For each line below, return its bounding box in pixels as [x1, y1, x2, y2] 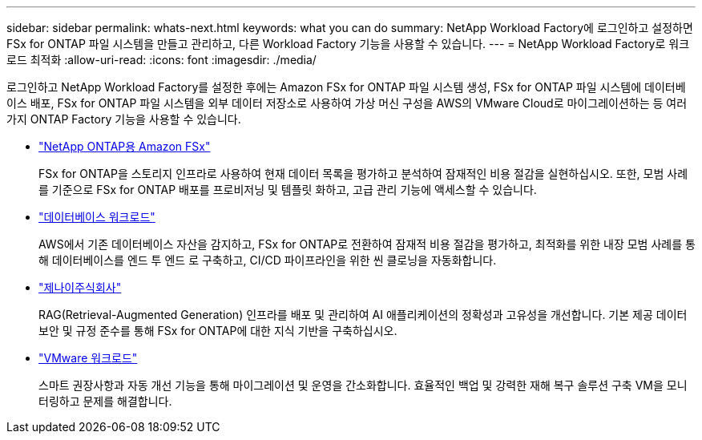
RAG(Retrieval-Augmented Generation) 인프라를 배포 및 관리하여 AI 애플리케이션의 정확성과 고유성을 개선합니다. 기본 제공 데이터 [38, 308, 688, 321]
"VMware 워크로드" [38, 351, 138, 365]
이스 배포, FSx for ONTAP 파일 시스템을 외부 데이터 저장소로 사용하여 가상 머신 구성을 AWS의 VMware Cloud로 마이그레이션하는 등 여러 [6, 96, 688, 110]
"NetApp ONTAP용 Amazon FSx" [38, 139, 211, 153]
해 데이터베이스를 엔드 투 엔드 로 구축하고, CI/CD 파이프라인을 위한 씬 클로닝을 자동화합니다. [38, 253, 497, 267]
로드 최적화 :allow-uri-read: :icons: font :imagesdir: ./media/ [6, 53, 317, 67]
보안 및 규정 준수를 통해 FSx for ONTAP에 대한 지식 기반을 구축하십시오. [38, 324, 397, 337]
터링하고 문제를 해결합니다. [38, 394, 172, 408]
